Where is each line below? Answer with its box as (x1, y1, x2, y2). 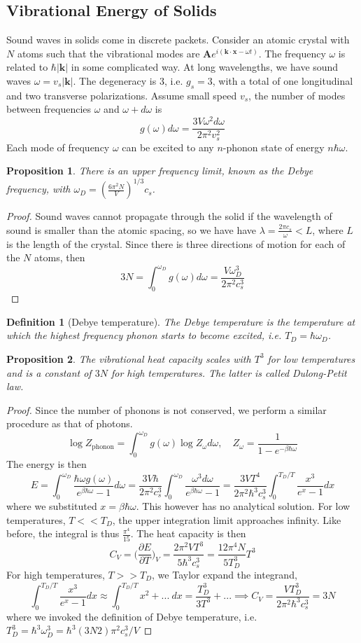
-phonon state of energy (222, 139, 325, 154)
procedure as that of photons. (6, 416, 133, 431)
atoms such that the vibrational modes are (17, 46, 200, 60)
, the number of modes (248, 88, 346, 102)
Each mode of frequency (6, 139, 110, 154)
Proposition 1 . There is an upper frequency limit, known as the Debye (6, 163, 313, 178)
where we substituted (6, 499, 97, 513)
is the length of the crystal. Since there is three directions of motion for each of (6, 236, 346, 251)
